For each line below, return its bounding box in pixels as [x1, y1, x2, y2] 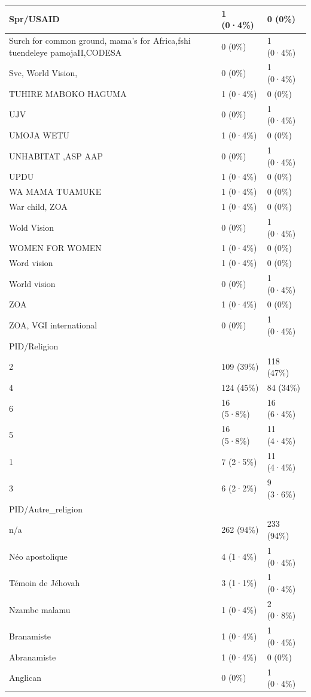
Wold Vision [9, 221, 54, 233]
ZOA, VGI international [9, 319, 97, 331]
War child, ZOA [9, 200, 68, 213]
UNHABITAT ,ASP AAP [9, 149, 103, 162]
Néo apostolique [9, 550, 68, 562]
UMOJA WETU [9, 129, 70, 141]
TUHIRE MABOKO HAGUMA [9, 87, 127, 99]
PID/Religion [9, 339, 59, 352]
